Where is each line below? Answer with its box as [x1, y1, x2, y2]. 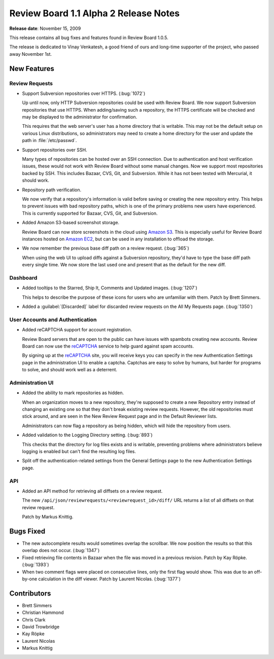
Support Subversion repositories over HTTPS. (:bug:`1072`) [22, 90, 146, 96]
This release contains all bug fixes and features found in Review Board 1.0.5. [9, 34, 168, 41]
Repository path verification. [22, 187, 82, 193]
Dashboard [9, 274, 38, 281]
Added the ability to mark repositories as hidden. [22, 390, 124, 396]
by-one [22, 576, 38, 582]
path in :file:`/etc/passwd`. [22, 137, 77, 144]
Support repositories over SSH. [22, 147, 87, 153]
